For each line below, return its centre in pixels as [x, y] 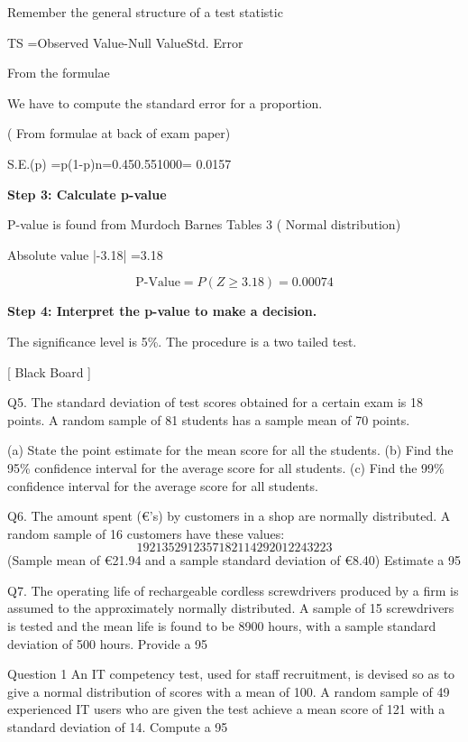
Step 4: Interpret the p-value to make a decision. [162, 311]
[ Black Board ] [49, 371]
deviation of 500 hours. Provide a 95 [108, 643]
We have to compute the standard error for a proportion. [165, 102]
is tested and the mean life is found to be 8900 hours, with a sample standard [222, 626]
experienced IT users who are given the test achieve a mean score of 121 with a [226, 709]
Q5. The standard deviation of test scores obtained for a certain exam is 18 [215, 402]
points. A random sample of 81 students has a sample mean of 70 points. [209, 419]
